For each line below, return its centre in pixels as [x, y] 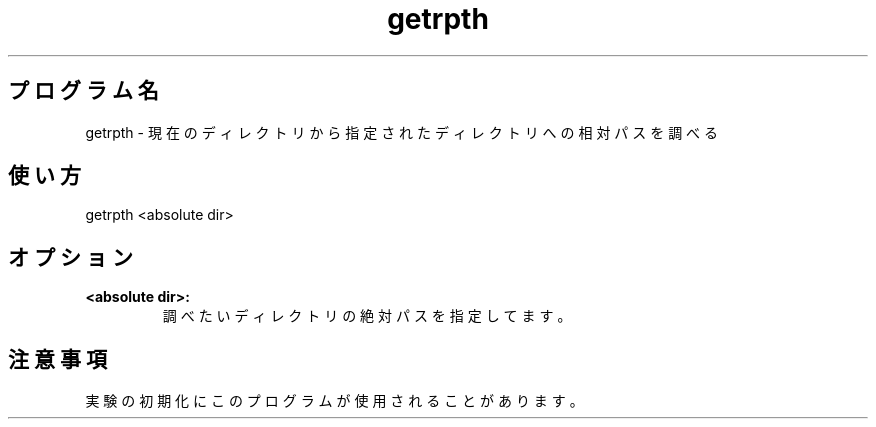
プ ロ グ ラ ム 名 [83, 91]
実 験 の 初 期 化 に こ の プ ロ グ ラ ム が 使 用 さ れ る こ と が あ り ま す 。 [334, 401]
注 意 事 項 [57, 359]
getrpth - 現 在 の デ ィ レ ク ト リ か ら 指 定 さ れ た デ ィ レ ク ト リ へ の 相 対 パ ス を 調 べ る [402, 132]
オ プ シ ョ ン [70, 257]
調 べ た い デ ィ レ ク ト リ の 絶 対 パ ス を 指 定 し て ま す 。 [367, 316]
